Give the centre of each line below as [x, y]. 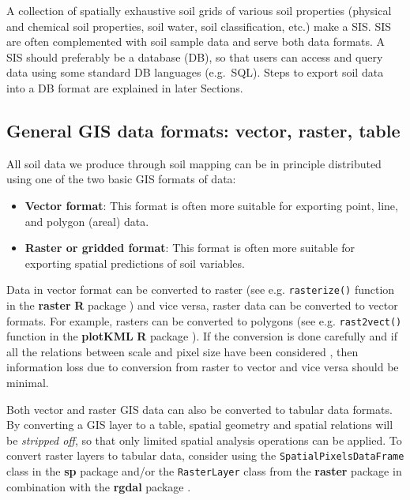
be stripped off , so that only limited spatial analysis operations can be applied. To [204, 440]
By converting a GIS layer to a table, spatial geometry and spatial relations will [200, 425]
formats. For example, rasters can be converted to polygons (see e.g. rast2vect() [204, 320]
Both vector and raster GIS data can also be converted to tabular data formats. [199, 409]
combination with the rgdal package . [99, 486]
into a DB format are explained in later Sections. [125, 87]
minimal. [28, 383]
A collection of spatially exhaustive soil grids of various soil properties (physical [199, 10]
